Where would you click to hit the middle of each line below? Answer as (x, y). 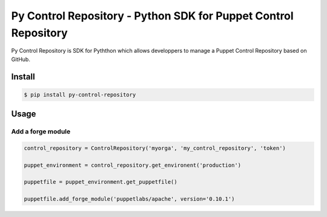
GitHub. (21, 59)
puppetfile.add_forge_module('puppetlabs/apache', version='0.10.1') (129, 199)
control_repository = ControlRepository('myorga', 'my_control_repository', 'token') (155, 148)
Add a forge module (41, 132)
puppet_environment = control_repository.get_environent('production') (133, 165)
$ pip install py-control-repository (80, 95)
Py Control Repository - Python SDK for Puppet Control (152, 16)
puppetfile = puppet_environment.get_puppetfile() (101, 182)
